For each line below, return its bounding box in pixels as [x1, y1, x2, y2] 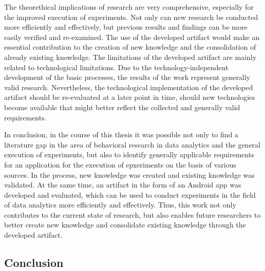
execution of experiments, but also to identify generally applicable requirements [4, 149, 254, 160]
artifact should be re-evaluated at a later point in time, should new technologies [4, 92, 255, 102]
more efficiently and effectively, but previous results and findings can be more [4, 22, 248, 32]
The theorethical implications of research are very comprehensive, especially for [4, 2, 254, 12]
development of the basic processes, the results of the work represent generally [4, 72, 251, 82]
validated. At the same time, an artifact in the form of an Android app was [4, 179, 241, 190]
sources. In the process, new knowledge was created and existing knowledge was [4, 169, 255, 180]
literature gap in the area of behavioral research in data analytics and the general [4, 139, 260, 150]
